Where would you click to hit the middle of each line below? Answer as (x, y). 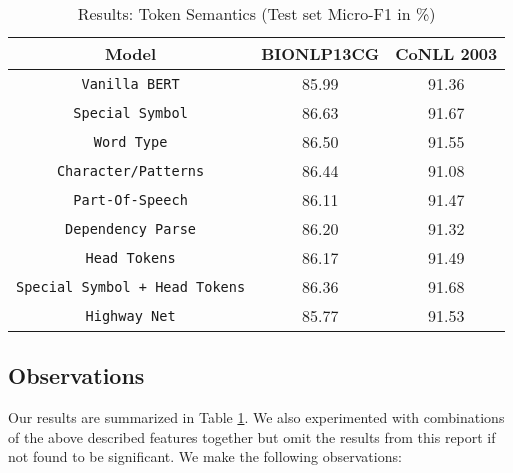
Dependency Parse (131, 228)
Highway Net (130, 315)
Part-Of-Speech (130, 199)
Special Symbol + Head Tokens (131, 286)
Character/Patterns (130, 170)
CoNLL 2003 (446, 53)
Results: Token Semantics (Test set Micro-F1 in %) (256, 13)
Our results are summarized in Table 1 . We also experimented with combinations (256, 417)
